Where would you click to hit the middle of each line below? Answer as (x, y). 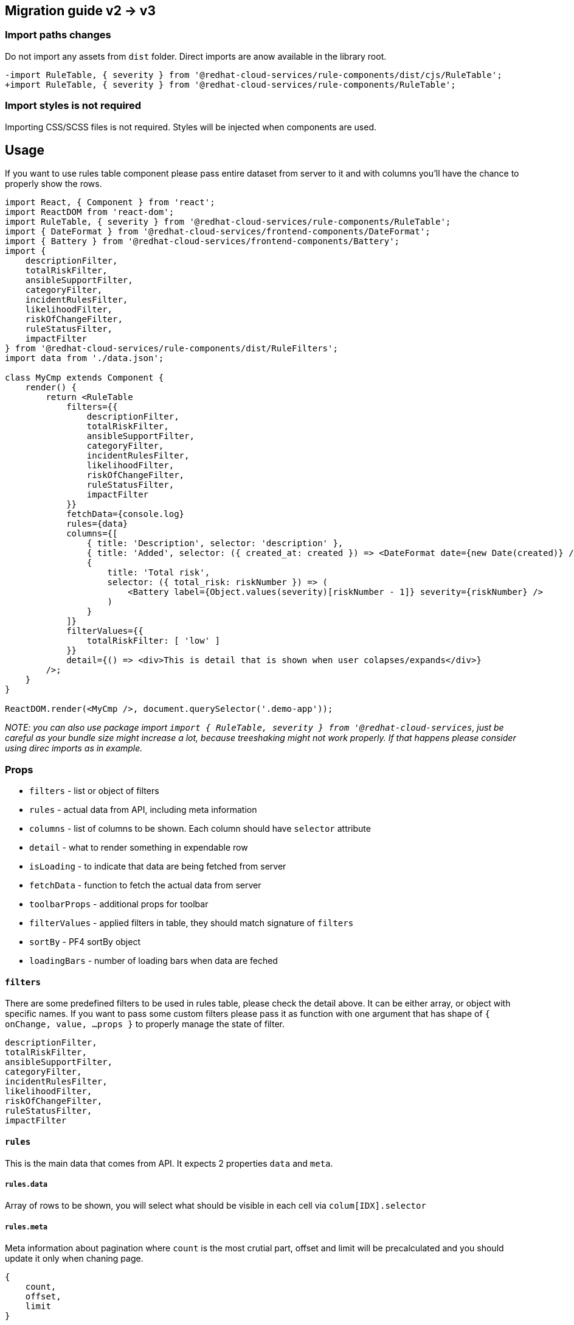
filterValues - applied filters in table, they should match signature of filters (192, 923)
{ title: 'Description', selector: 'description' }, (215, 543)
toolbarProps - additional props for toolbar (119, 904)
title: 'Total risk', (159, 573)
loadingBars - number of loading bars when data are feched (154, 961)
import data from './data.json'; (85, 358)
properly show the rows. (54, 184)
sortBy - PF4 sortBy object (85, 942)
